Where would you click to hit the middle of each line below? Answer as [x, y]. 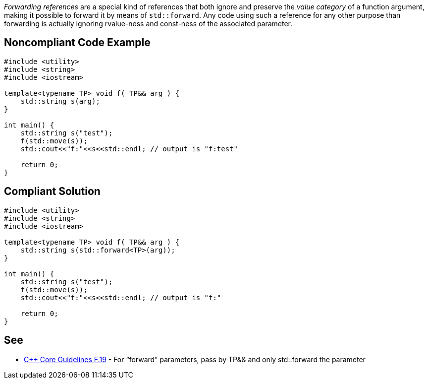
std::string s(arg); [60, 101]
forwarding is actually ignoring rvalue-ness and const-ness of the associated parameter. [148, 24]
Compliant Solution [52, 191]
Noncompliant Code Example [77, 43]
